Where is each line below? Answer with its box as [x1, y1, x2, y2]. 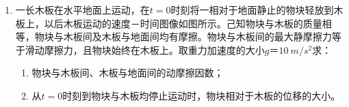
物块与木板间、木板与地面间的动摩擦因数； [31, 65, 224, 80]
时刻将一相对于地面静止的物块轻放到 [170, 3, 334, 16]
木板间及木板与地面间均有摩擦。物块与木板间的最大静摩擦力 [63, 29, 332, 44]
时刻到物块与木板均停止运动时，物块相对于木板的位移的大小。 [62, 88, 341, 102]
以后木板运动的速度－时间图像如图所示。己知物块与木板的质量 [44, 16, 322, 30]
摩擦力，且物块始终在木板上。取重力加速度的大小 [44, 42, 265, 57]
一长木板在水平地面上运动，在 [15, 3, 150, 16]
